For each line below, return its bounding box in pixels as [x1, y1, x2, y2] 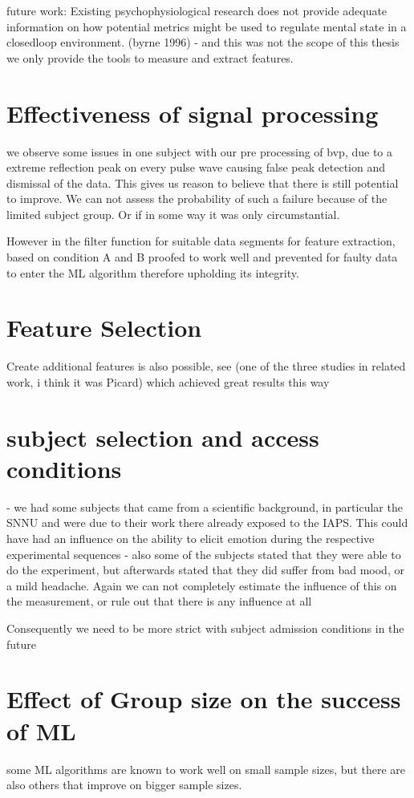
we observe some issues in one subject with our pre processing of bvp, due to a [6, 143, 392, 160]
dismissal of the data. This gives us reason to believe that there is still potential [6, 174, 399, 191]
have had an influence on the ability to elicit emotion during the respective [6, 530, 375, 547]
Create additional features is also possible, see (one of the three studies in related [6, 358, 406, 375]
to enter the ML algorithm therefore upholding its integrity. [6, 264, 299, 281]
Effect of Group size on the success [6, 683, 401, 715]
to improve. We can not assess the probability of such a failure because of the [6, 190, 388, 207]
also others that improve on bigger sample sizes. [6, 776, 242, 793]
